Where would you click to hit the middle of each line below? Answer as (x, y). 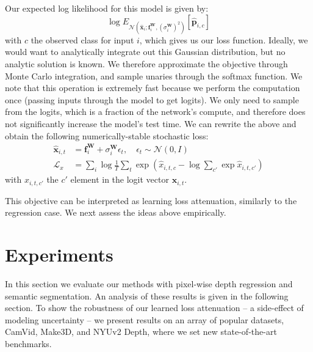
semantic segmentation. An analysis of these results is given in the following (147, 295)
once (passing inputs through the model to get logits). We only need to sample (152, 99)
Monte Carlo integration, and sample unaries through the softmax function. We (154, 75)
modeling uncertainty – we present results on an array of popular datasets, (145, 319)
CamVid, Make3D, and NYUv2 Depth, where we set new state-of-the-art (141, 332)
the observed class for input (82, 39)
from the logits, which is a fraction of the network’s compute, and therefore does (155, 112)
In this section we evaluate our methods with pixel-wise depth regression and (149, 283)
